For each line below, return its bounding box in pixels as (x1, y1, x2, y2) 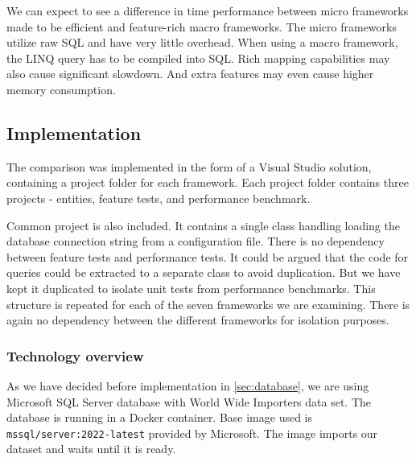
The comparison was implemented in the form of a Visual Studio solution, (6, 158, 372, 175)
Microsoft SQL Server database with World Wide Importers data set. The (6, 393, 372, 410)
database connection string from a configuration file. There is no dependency (6, 233, 385, 250)
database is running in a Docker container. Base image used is (6, 409, 313, 426)
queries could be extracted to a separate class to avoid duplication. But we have (6, 264, 401, 281)
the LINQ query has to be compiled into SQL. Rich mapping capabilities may (6, 49, 390, 66)
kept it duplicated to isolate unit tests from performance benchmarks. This (6, 279, 376, 296)
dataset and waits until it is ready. (6, 440, 176, 457)
